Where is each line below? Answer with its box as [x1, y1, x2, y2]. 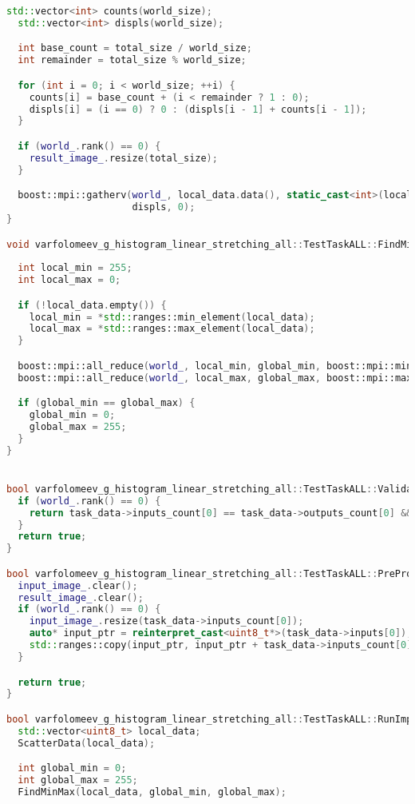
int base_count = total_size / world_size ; [18, 42, 252, 54]
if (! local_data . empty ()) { [18, 299, 167, 311]
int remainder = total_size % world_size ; [18, 54, 247, 66]
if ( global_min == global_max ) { [18, 397, 196, 409]
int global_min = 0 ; [18, 762, 127, 774]
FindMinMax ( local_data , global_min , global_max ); [18, 786, 287, 798]
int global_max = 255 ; [18, 774, 138, 786]
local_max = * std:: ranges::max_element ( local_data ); [29, 323, 315, 335]
